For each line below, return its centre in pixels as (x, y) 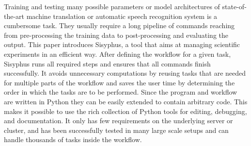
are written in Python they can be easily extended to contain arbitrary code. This (126, 101)
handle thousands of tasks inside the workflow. (73, 139)
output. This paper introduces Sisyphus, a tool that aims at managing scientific (122, 44)
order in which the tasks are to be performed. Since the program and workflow (121, 92)
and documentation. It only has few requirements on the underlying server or (118, 121)
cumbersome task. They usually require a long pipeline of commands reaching (119, 25)
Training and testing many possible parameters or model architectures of (112, 6)
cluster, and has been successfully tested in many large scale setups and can (116, 130)
